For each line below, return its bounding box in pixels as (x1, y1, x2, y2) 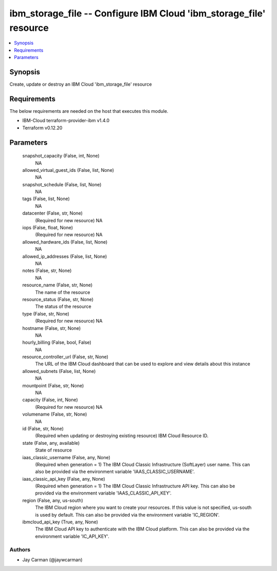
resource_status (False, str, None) (22, 296, 94, 302)
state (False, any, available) (22, 440, 80, 446)
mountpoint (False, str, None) (22, 382, 84, 388)
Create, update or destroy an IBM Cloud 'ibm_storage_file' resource (9, 81, 152, 87)
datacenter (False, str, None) (22, 210, 83, 216)
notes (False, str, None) (22, 267, 72, 274)
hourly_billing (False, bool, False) (22, 339, 92, 346)
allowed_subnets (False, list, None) (22, 368, 96, 374)
